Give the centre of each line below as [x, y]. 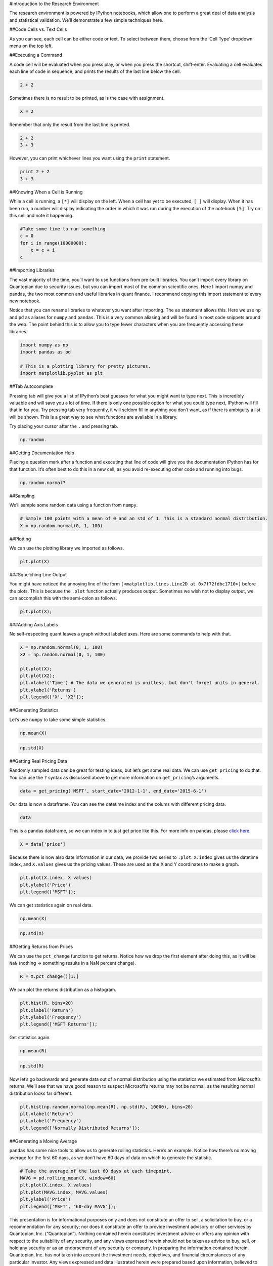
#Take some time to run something [63, 229]
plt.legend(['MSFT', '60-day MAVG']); [68, 1206]
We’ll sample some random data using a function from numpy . [74, 505]
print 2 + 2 [35, 172]
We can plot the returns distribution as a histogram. [63, 990]
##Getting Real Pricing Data [38, 761]
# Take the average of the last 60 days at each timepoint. [96, 1171]
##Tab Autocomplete [31, 386]
